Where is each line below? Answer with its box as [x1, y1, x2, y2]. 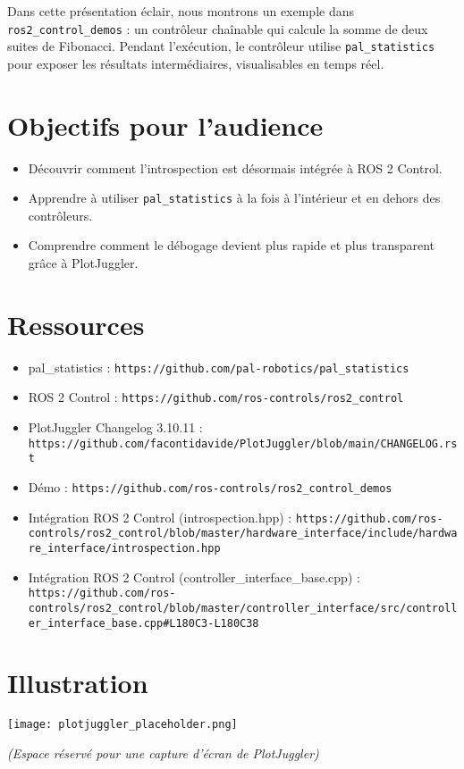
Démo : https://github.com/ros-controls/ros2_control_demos [28, 478, 392, 496]
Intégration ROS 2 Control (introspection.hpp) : [28, 507, 292, 526]
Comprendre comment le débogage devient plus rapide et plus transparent [28, 236, 435, 255]
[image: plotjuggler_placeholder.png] [7, 718, 238, 731]
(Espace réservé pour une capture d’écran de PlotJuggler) [7, 743, 319, 762]
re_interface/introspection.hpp [28, 541, 221, 555]
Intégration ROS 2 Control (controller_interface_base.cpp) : [28, 567, 360, 586]
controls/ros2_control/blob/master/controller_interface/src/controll [28, 601, 458, 614]
